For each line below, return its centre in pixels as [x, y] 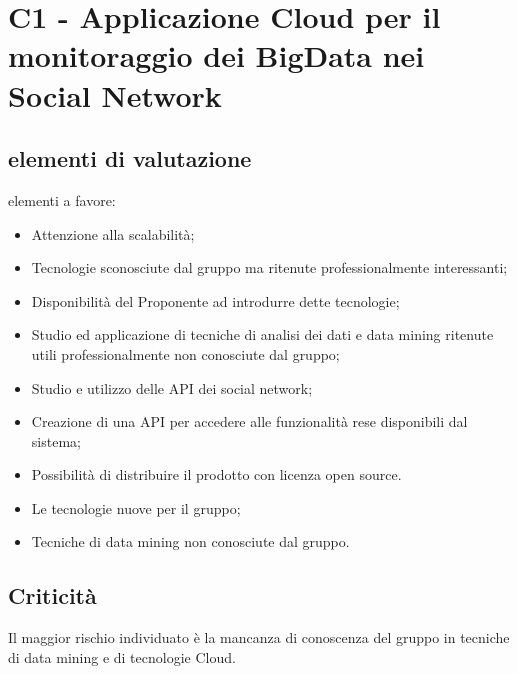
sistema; [56, 440]
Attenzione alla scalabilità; [113, 233]
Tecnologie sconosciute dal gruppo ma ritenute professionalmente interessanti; [269, 267]
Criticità [52, 595]
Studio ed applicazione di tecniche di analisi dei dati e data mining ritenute [262, 334]
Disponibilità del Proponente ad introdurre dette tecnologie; [215, 300]
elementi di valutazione [130, 158]
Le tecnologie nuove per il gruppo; [136, 507]
